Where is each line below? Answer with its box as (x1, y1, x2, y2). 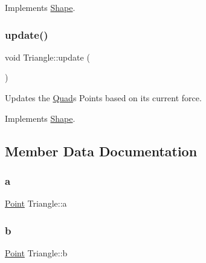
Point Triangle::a (5, 197, 67, 210)
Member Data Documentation (5, 141, 198, 160)
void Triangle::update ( (5, 50, 90, 63)
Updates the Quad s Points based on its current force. (5, 92, 202, 104)
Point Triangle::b (5, 247, 68, 259)
